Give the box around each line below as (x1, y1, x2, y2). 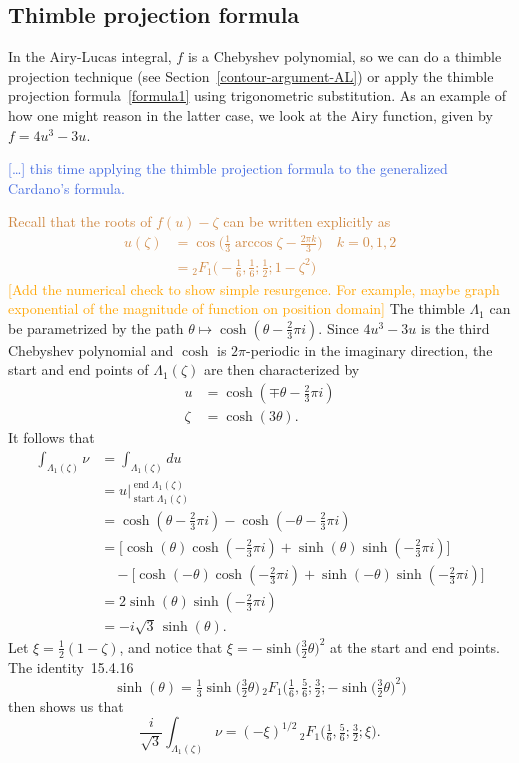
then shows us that (8, 695, 124, 716)
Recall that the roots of (8, 211, 152, 232)
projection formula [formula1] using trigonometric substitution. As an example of (8, 85, 506, 106)
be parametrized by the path (8, 317, 184, 338)
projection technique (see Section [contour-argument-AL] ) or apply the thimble (8, 65, 494, 86)
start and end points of (8, 359, 149, 380)
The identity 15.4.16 (8, 656, 134, 677)
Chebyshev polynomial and (8, 339, 174, 360)
